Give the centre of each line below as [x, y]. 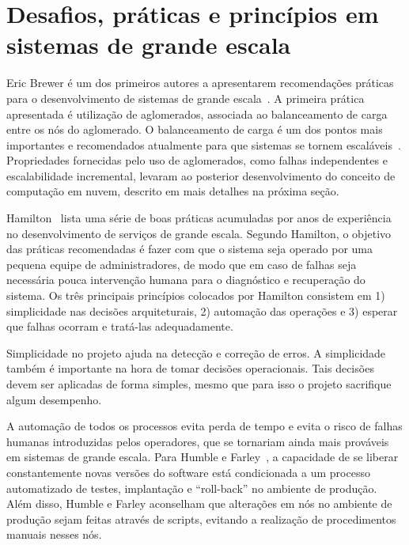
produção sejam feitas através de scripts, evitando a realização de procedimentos [201, 519]
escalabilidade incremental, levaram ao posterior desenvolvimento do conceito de [201, 175]
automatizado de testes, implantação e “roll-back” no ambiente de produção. [192, 488]
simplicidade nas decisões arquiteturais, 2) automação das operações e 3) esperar [202, 310]
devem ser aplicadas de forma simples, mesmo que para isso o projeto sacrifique [199, 384]
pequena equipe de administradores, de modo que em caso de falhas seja [182, 264]
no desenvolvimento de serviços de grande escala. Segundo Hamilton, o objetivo [199, 233]
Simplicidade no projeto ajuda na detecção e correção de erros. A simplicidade [196, 352]
